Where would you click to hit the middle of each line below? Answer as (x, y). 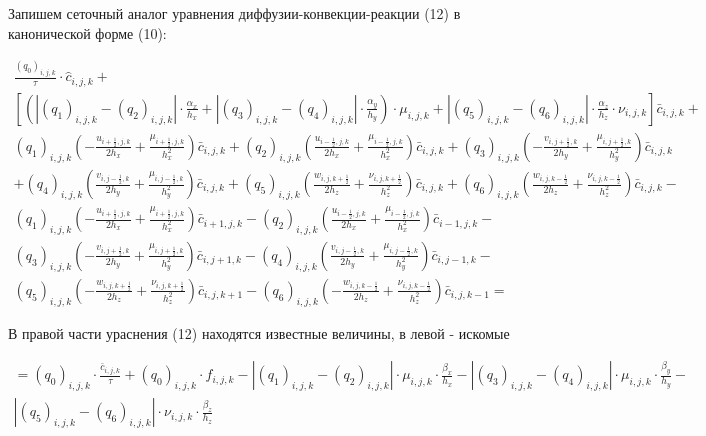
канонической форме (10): (87, 32)
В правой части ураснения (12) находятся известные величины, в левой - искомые (259, 332)
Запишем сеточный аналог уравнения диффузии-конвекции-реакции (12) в (234, 13)
